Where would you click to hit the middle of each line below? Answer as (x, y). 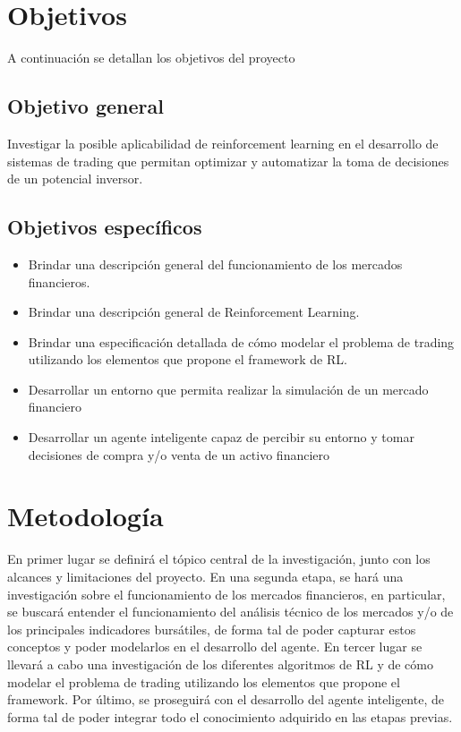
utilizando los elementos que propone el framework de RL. (188, 359)
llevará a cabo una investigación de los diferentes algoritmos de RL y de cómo (220, 664)
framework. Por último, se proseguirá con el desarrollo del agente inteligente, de (226, 699)
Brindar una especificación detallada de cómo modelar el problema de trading (241, 341)
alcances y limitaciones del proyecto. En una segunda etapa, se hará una (205, 576)
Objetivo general (85, 106)
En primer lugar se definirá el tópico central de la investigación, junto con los (219, 559)
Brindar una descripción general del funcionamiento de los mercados (215, 264)
